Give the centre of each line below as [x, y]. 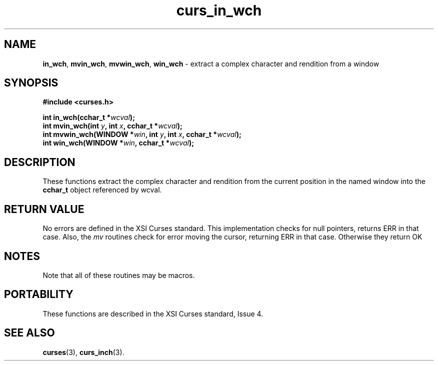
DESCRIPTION [40, 162]
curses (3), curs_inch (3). [83, 352]
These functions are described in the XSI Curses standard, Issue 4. [153, 313]
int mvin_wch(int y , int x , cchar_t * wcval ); [112, 126]
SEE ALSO [29, 333]
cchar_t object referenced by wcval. [102, 190]
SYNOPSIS [31, 83]
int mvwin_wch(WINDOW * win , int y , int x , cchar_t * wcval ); [142, 134]
